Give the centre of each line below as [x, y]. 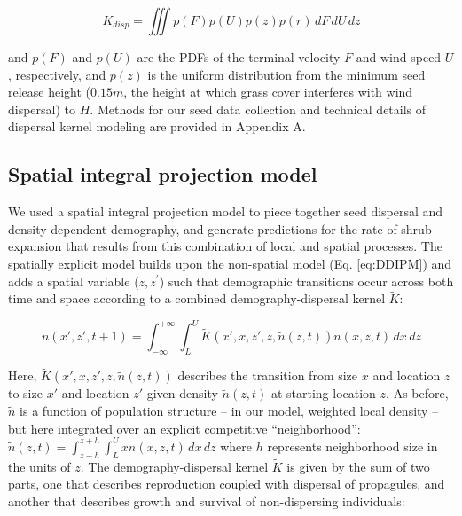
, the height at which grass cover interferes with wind [268, 92]
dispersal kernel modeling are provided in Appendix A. [157, 126]
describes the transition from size [268, 375]
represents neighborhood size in [352, 446]
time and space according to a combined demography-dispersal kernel [197, 298]
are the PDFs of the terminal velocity [239, 57]
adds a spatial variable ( [74, 281]
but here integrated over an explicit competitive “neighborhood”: [184, 428]
